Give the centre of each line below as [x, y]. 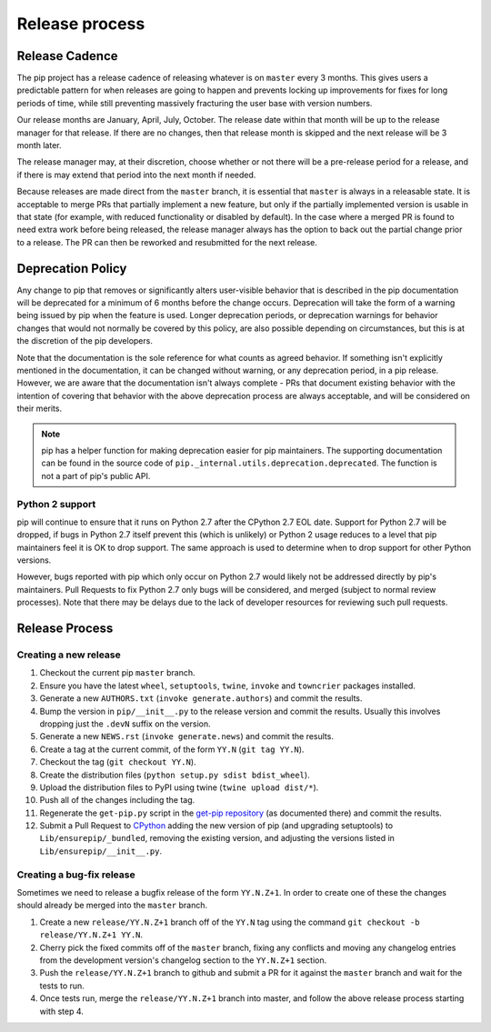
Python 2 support [56, 504]
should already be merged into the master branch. [112, 906]
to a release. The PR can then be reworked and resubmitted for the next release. [167, 242]
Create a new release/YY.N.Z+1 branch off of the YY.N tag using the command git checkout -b [230, 922]
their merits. [40, 408]
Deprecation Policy [72, 268]
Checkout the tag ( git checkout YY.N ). [118, 762]
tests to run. [62, 986]
